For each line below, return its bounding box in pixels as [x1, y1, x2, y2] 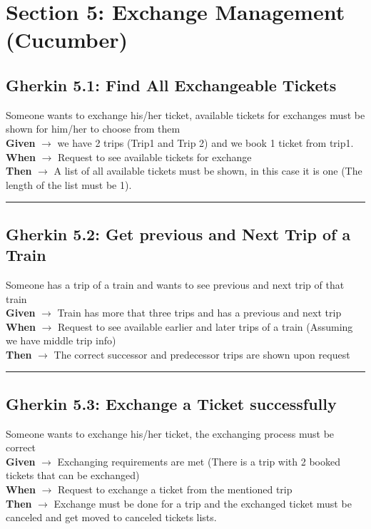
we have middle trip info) [6, 333, 116, 348]
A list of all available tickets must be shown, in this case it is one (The [54, 163, 362, 178]
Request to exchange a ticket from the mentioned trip [57, 482, 293, 497]
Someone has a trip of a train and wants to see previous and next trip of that [6, 277, 345, 292]
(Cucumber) [6, 25, 128, 54]
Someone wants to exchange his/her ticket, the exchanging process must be [6, 426, 335, 441]
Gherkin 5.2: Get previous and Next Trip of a [6, 222, 351, 245]
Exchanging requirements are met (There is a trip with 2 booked [57, 453, 340, 468]
